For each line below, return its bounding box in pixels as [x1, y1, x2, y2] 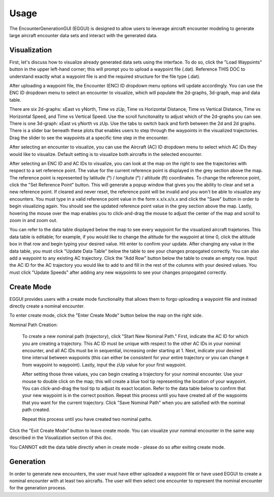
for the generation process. [9, 485, 67, 491]
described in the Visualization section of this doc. [9, 434, 113, 441]
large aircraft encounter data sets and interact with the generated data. [9, 32, 158, 38]
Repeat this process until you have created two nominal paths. [22, 416, 152, 422]
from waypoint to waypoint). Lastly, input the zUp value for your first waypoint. [22, 361, 187, 368]
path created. [22, 407, 50, 413]
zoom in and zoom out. [9, 218, 58, 224]
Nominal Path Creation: [9, 322, 58, 328]
